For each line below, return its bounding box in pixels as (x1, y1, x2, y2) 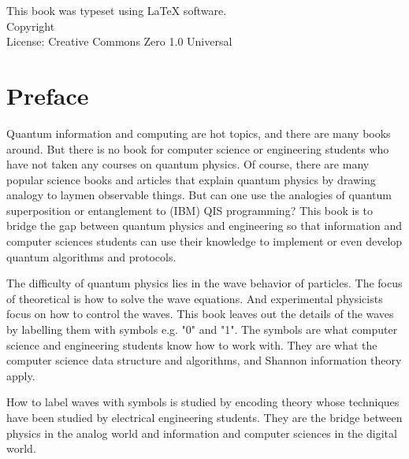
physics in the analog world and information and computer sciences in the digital (6, 424, 397, 441)
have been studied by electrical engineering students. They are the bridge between (6, 409, 403, 425)
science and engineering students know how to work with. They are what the (6, 336, 377, 353)
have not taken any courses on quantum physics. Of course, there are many (6, 156, 370, 172)
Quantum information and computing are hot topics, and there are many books (6, 124, 391, 141)
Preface (6, 79, 89, 111)
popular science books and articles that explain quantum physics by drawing (6, 171, 376, 187)
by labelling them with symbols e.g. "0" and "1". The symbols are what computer (6, 321, 398, 338)
